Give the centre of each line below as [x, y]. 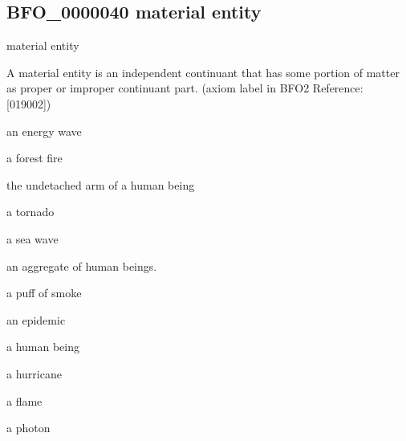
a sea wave [32, 238]
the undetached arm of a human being [101, 184]
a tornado [30, 212]
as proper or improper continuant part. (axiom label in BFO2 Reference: [185, 88]
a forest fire [35, 158]
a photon [28, 428]
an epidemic [36, 319]
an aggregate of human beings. [82, 265]
